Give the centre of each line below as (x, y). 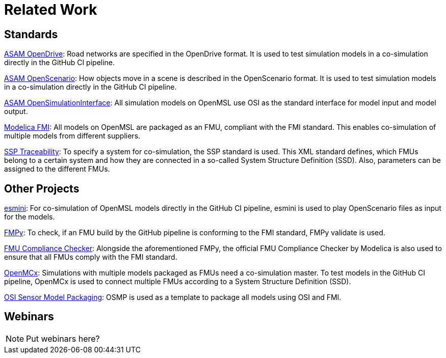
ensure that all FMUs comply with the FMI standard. (91, 257)
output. (16, 112)
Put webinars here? (63, 338)
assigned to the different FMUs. (57, 169)
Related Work (51, 10)
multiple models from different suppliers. (72, 136)
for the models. (30, 217)
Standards (31, 34)
